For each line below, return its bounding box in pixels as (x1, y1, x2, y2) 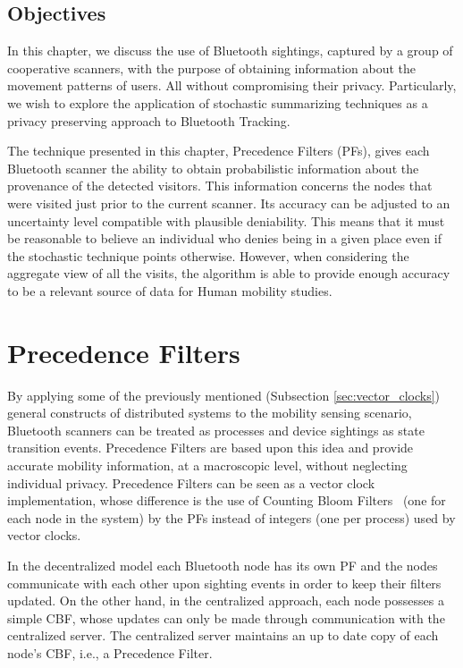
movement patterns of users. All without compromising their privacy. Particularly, (7, 76, 457, 95)
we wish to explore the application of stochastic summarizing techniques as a (7, 93, 428, 112)
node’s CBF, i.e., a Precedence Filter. (7, 643, 213, 662)
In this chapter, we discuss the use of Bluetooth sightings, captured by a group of (7, 41, 453, 60)
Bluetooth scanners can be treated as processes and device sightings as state (7, 420, 425, 439)
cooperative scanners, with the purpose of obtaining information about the (7, 58, 417, 77)
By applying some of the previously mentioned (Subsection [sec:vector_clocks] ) (7, 385, 441, 404)
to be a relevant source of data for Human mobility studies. (7, 281, 333, 300)
